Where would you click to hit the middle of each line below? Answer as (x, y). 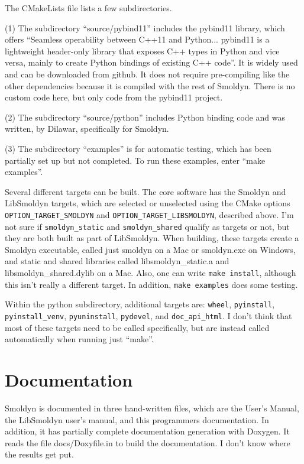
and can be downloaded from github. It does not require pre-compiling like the (147, 74)
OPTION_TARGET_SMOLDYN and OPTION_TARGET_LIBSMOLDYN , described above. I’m (149, 214)
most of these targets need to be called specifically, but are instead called (137, 327)
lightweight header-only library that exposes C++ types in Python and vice (142, 51)
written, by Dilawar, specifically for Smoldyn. (87, 129)
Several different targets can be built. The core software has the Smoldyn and (145, 191)
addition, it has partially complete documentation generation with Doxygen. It (147, 431)
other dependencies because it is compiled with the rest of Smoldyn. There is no (150, 85)
